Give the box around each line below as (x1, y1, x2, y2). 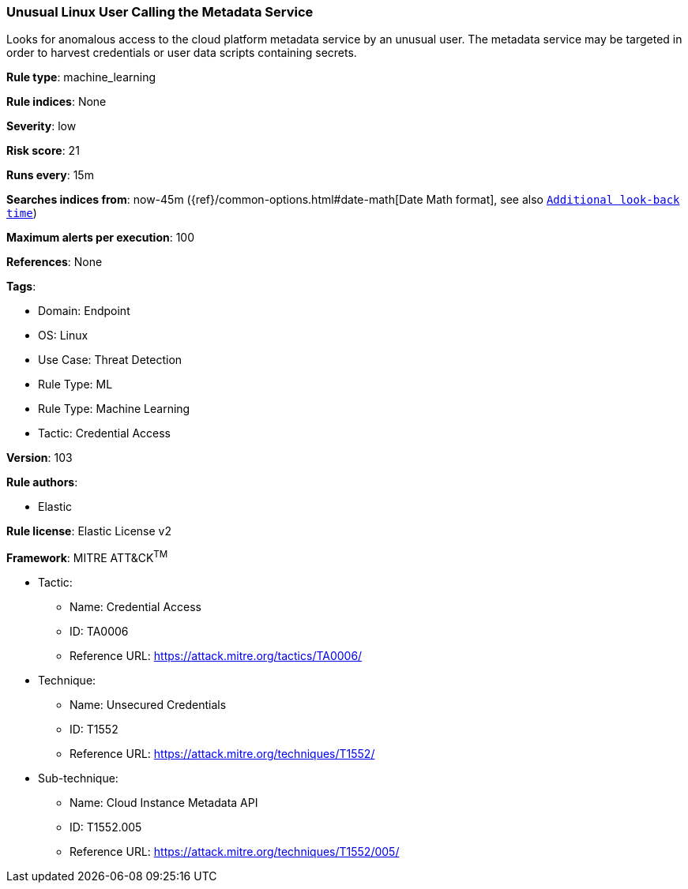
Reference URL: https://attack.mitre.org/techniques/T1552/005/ (70, 845, 400, 859)
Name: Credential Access (70, 600, 201, 614)
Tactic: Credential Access (38, 426, 171, 441)
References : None (6, 255, 103, 269)
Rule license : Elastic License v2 (6, 524, 171, 538)
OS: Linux (38, 328, 88, 343)
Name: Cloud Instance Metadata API (70, 796, 258, 810)
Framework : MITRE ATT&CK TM (6, 549, 168, 565)
